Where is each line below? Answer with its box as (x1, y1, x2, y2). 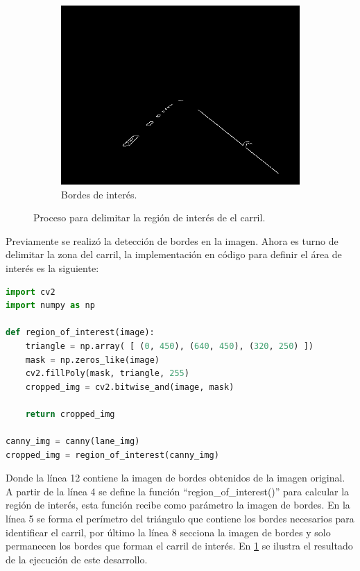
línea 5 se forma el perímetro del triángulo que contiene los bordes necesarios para (6, 511, 354, 526)
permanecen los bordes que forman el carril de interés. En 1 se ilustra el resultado (6, 538, 353, 553)
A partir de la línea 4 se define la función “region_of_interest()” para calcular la (6, 484, 350, 498)
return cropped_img (25, 409, 115, 419)
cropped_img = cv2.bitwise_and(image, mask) (25, 382, 234, 392)
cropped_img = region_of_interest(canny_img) (6, 450, 219, 460)
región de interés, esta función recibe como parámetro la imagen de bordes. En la (6, 497, 350, 512)
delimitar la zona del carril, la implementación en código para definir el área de (6, 247, 342, 262)
